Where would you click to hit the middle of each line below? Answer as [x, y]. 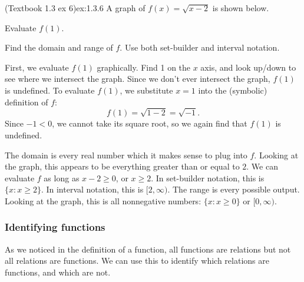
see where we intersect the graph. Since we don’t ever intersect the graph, [138, 79]
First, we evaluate [37, 67]
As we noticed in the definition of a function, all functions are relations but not [148, 249]
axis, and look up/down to [248, 67]
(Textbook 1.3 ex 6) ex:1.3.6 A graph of [75, 8]
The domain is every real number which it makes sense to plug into [126, 155]
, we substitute [146, 90]
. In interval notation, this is [92, 189]
